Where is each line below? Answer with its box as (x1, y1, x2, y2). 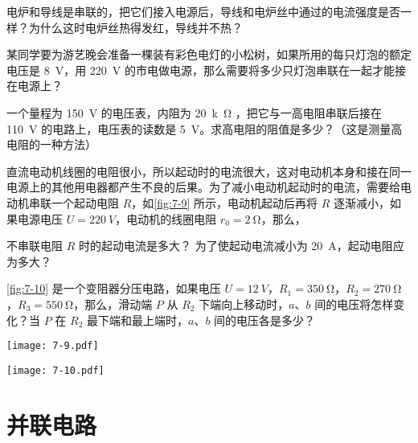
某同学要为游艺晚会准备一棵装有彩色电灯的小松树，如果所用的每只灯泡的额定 (6, 46, 412, 63)
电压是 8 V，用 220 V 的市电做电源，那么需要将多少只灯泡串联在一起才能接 (6, 61, 406, 78)
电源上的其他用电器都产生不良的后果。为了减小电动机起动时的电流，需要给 (6, 178, 400, 195)
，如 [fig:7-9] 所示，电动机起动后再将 (131, 194, 318, 211)
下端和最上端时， (97, 311, 188, 328)
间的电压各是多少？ (214, 311, 316, 328)
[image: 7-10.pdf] (6, 364, 104, 376)
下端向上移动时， (199, 295, 289, 312)
